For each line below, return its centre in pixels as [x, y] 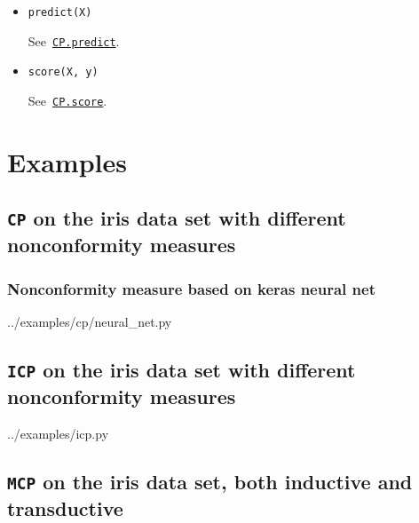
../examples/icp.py [58, 433]
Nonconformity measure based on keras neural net [191, 288]
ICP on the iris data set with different [182, 369]
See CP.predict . [74, 40]
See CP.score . [67, 100]
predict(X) [60, 12]
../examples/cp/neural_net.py [90, 321]
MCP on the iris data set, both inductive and [210, 481]
